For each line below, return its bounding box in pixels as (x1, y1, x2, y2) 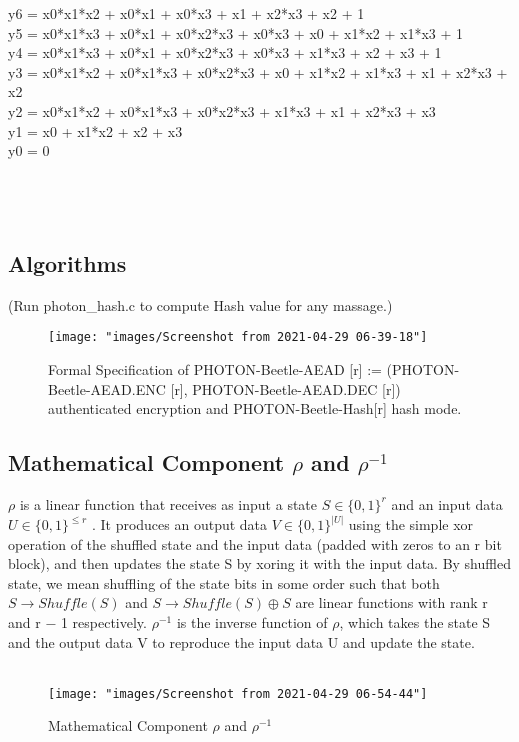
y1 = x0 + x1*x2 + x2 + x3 (8, 120, 183, 141)
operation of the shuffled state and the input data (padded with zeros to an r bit (8, 533, 502, 554)
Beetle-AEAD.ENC (48, 378, 166, 399)
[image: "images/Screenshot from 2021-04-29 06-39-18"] (48, 330, 428, 345)
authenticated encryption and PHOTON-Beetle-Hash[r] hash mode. (48, 398, 462, 419)
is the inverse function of (176, 611, 328, 632)
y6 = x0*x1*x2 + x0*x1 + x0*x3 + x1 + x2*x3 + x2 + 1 (8, 3, 365, 23)
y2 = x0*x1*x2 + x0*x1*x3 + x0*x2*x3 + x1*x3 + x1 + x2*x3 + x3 (8, 100, 436, 121)
